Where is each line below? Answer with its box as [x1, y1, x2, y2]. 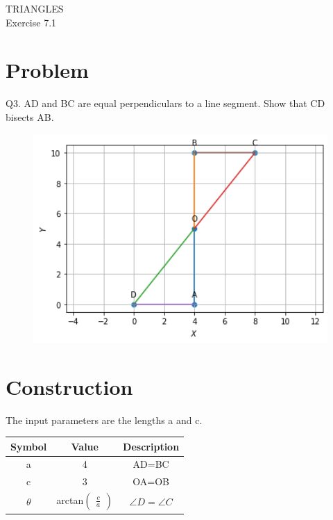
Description [123, 439, 180, 453]
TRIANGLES [6, 1, 64, 15]
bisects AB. [6, 109, 54, 124]
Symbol [10, 439, 47, 453]
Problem [6, 56, 89, 84]
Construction [6, 372, 133, 400]
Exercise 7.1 [6, 15, 57, 29]
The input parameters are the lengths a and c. [6, 412, 203, 427]
